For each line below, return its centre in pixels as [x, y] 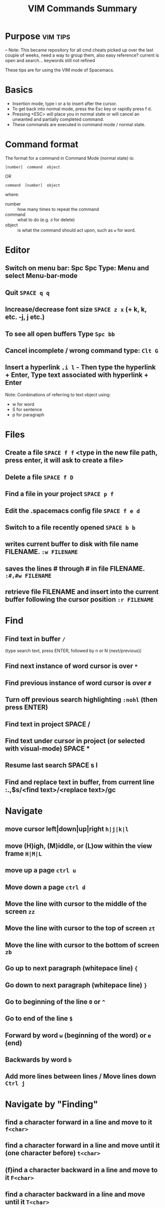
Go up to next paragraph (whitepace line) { [71, 968]
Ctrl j [15, 1084]
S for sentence [27, 409]
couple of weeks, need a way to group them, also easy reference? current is [82, 55]
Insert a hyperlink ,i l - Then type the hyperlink [81, 367]
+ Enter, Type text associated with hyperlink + [77, 375]
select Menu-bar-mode [41, 276]
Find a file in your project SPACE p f [59, 494]
